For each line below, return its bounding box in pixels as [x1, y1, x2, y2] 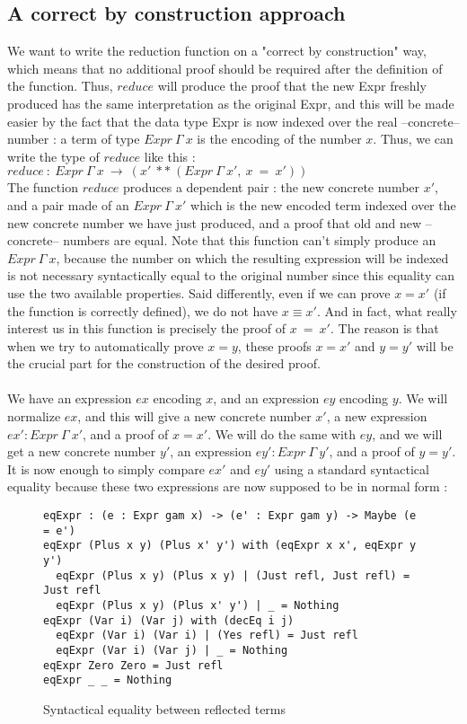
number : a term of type [7, 129, 140, 148]
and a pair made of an [7, 195, 129, 214]
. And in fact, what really [316, 301, 457, 320]
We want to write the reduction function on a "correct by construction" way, [7, 41, 427, 60]
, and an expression [213, 389, 320, 408]
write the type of [7, 146, 100, 165]
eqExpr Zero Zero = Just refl [43, 658, 224, 672]
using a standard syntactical [274, 459, 429, 478]
